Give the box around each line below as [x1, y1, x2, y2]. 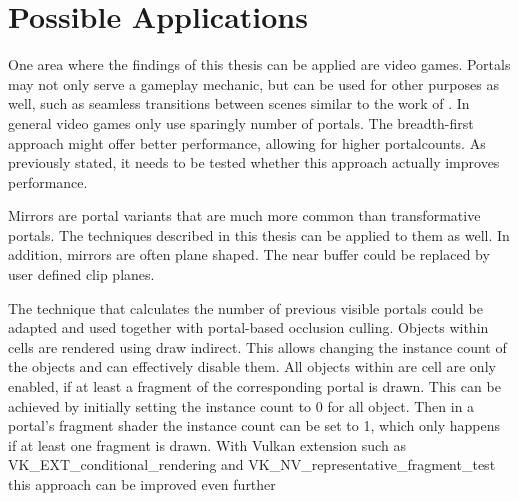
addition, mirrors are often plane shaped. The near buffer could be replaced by [8, 244, 490, 265]
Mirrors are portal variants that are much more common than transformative [8, 205, 481, 226]
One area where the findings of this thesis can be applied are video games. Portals [8, 54, 511, 75]
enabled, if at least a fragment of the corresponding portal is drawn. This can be [8, 376, 501, 397]
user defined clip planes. [8, 264, 155, 285]
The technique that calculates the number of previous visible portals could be [8, 297, 483, 318]
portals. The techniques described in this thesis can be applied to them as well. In [8, 224, 510, 245]
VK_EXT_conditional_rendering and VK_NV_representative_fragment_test [8, 454, 496, 475]
